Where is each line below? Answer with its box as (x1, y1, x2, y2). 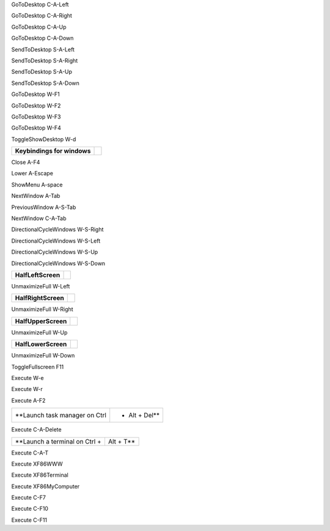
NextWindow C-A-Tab (11, 214, 67, 222)
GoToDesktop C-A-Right (11, 12, 73, 20)
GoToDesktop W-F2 (11, 101, 61, 109)
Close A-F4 (11, 159, 40, 166)
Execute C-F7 (11, 494, 46, 501)
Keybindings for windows (15, 147, 91, 155)
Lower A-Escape (11, 170, 53, 177)
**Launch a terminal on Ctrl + (15, 437, 101, 445)
